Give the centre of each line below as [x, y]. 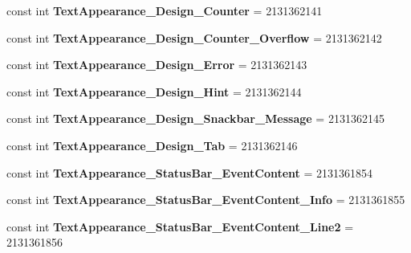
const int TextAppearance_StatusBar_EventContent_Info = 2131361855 [206, 200]
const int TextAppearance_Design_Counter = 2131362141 [165, 10]
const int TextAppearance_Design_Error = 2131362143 [157, 65]
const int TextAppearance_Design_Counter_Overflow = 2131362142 [194, 37]
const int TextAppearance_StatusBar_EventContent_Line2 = [180, 226]
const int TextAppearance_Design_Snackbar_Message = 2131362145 [195, 118]
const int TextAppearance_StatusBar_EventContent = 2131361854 [190, 172]
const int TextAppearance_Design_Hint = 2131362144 [154, 91]
